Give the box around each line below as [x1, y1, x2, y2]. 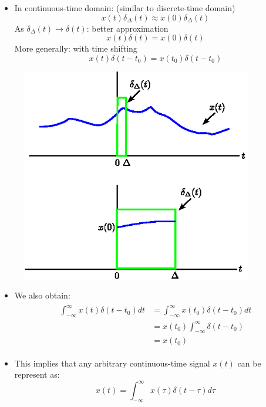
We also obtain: [14, 289, 70, 301]
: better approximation [86, 22, 169, 34]
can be [237, 357, 261, 369]
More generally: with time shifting [14, 42, 137, 55]
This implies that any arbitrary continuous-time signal [14, 357, 210, 369]
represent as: [14, 368, 60, 381]
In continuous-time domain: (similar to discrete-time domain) [14, 2, 235, 13]
